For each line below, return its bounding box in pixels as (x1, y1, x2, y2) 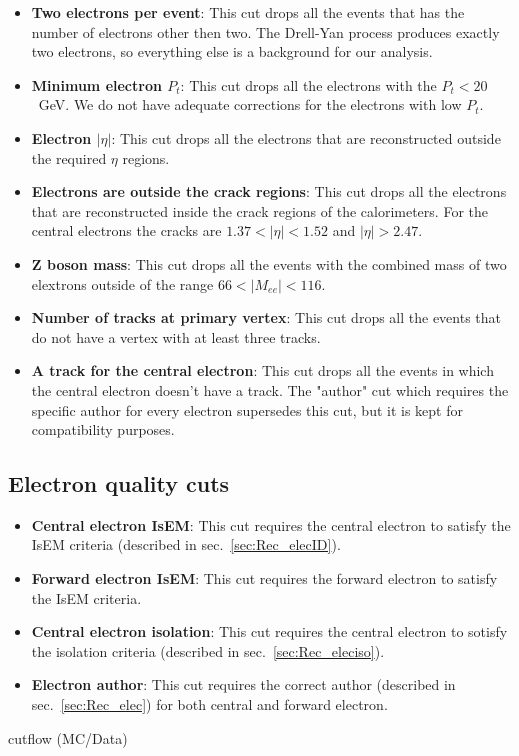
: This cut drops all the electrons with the (180, 74, 437, 95)
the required (31, 147, 107, 168)
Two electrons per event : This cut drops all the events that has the (31, 2, 465, 22)
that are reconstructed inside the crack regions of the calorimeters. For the (31, 200, 488, 221)
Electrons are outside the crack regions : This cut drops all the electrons (31, 181, 507, 202)
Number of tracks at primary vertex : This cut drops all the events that (31, 307, 502, 328)
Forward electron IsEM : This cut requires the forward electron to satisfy (31, 568, 498, 589)
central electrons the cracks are (31, 220, 222, 241)
